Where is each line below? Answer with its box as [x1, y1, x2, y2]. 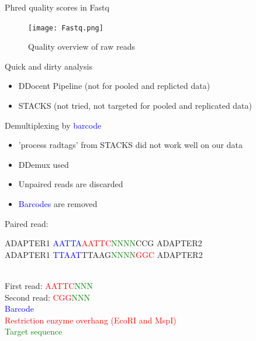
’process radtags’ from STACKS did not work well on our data [18, 139, 243, 151]
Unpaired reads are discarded [18, 178, 123, 190]
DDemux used [18, 158, 69, 170]
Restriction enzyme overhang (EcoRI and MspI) [5, 314, 177, 326]
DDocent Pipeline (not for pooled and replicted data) [18, 80, 210, 92]
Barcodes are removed [18, 198, 98, 209]
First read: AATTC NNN [5, 279, 93, 291]
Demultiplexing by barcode [5, 119, 102, 131]
